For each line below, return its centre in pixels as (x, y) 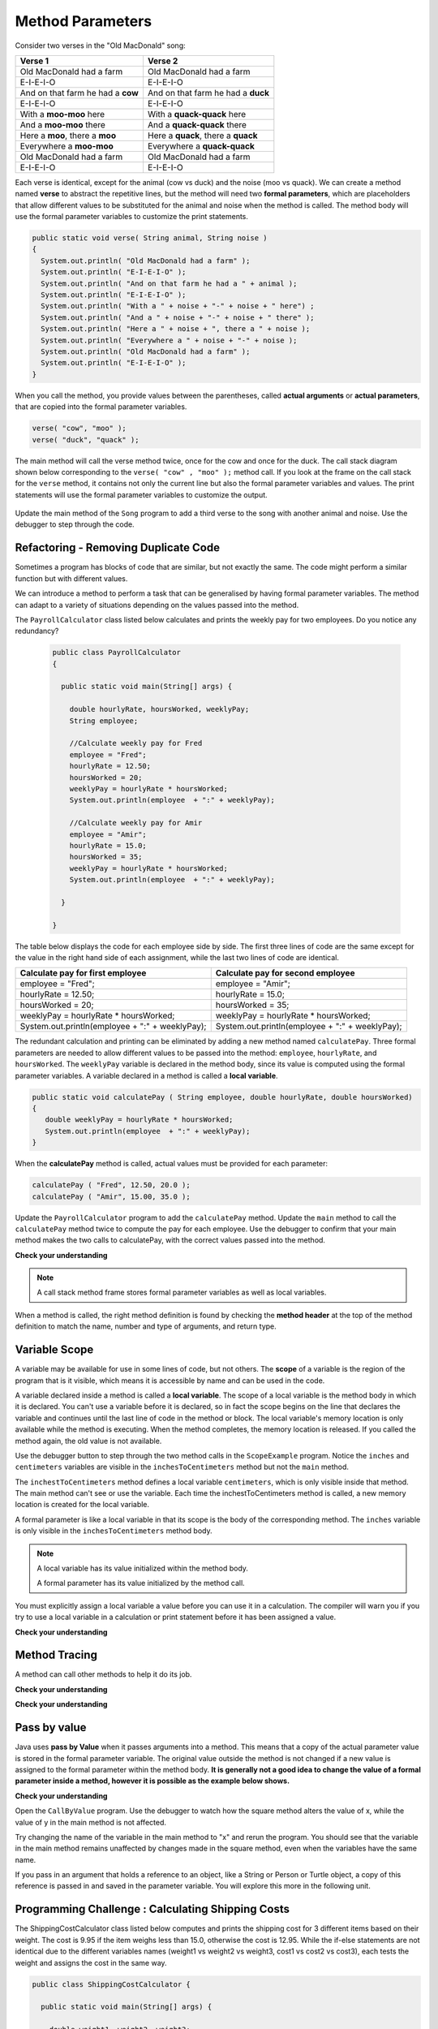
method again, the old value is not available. (88, 1441)
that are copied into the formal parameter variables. (101, 407)
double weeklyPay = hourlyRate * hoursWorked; (139, 1120)
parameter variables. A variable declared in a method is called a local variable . (147, 1075)
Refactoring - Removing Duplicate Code (118, 548)
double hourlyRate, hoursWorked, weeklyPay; (159, 709)
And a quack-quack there (197, 124)
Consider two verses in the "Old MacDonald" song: (100, 45)
